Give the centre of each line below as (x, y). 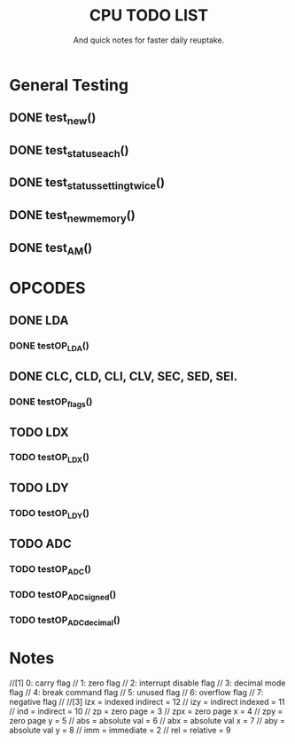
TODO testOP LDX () (50, 458)
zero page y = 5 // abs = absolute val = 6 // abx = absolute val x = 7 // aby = (147, 721)
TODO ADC (41, 543)
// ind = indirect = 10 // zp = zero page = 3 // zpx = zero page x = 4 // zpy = (146, 711)
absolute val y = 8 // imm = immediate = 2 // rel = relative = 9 (120, 730)
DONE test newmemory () (72, 216)
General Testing (69, 85)
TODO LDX (39, 432)
